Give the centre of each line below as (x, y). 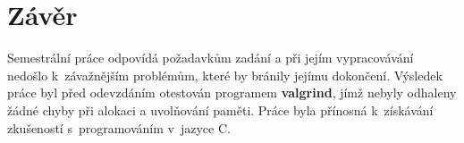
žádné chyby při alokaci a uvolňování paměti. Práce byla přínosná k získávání (220, 109)
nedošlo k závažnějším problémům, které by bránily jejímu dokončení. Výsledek (225, 75)
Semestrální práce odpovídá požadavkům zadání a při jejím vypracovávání (211, 58)
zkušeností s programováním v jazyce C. (119, 127)
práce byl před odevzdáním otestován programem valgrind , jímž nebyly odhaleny (232, 93)
